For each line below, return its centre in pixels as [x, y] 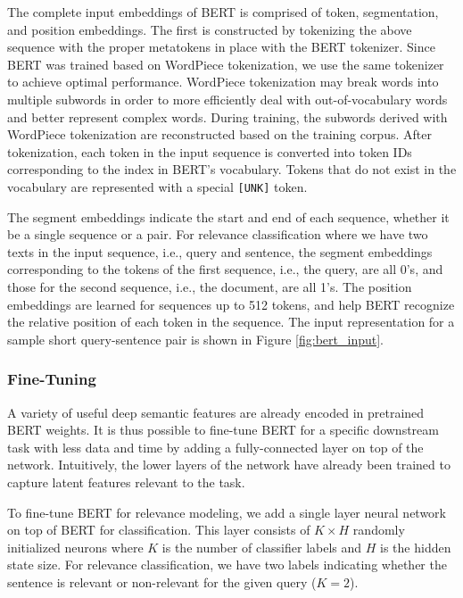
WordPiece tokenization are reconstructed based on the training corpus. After [219, 134]
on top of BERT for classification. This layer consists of [159, 530]
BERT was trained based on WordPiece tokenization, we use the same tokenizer [226, 64]
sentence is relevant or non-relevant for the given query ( [162, 581]
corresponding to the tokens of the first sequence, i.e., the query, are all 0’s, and [225, 269]
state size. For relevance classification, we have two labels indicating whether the [227, 565]
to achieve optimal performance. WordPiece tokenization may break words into [223, 82]
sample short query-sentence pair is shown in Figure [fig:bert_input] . [195, 339]
